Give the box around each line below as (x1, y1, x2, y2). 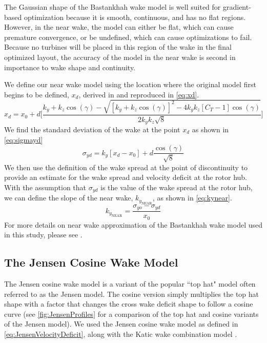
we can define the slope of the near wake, (4, 192, 133, 203)
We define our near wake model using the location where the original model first (4, 79, 256, 90)
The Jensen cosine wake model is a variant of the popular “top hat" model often (4, 278, 256, 289)
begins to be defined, (4, 89, 69, 99)
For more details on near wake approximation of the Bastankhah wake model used (4, 219, 262, 230)
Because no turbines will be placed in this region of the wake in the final (4, 42, 232, 52)
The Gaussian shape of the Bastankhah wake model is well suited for (4, 2, 221, 12)
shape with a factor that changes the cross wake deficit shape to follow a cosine (4, 298, 253, 309)
